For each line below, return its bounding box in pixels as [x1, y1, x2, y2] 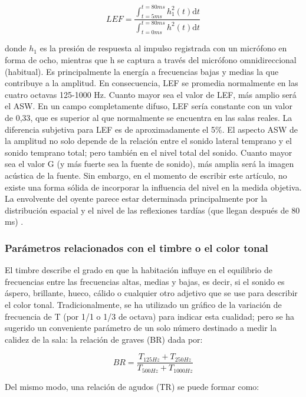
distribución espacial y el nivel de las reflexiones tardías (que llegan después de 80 [5, 204, 300, 216]
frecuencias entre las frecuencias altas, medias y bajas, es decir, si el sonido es [5, 275, 285, 287]
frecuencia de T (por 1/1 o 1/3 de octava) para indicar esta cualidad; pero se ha [5, 310, 295, 322]
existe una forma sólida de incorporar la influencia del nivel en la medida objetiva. [5, 181, 302, 193]
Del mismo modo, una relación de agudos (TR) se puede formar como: [5, 380, 259, 392]
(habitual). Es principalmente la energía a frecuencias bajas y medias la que [5, 65, 279, 77]
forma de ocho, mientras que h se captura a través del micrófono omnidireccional [5, 54, 297, 66]
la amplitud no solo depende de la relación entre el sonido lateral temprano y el [5, 134, 292, 147]
